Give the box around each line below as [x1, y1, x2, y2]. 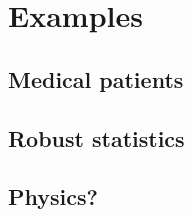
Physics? [8, 181, 98, 212]
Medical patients [8, 63, 184, 94]
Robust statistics [8, 122, 185, 153]
